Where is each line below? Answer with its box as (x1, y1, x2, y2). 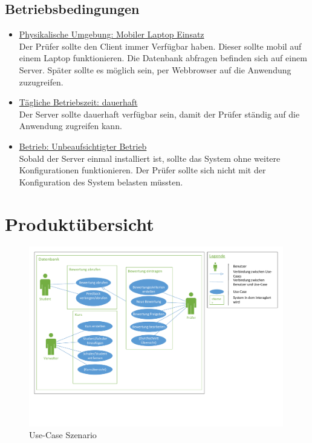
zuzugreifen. (19, 75, 63, 88)
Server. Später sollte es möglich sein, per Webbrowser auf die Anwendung (19, 63, 291, 76)
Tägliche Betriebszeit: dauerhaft (19, 96, 138, 108)
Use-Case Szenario (29, 428, 97, 441)
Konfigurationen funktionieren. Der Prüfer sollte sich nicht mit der (19, 164, 266, 176)
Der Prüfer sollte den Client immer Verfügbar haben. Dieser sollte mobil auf (19, 39, 302, 52)
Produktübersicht (5, 211, 154, 236)
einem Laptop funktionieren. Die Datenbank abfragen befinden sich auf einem (19, 52, 307, 64)
